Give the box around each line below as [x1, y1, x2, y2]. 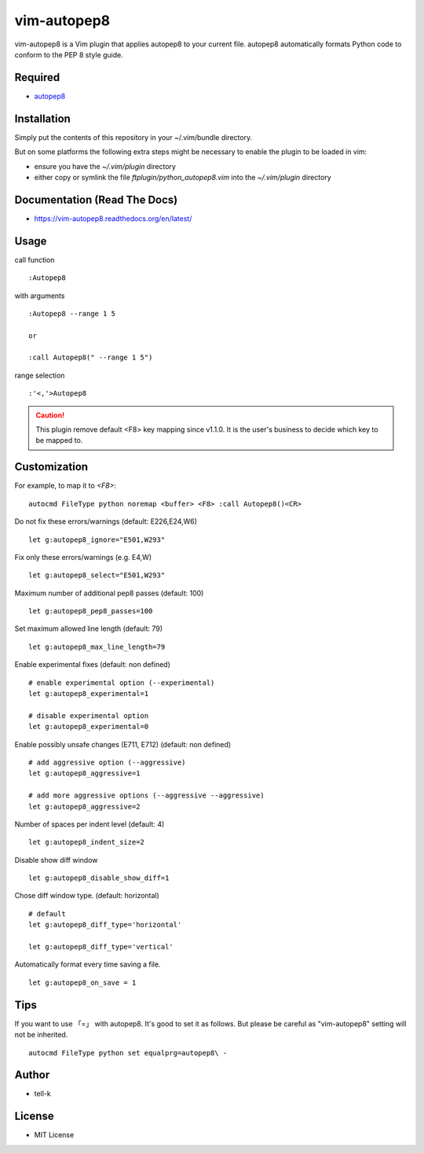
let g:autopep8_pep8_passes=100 [28, 606, 153, 616]
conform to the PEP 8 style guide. [14, 50, 123, 59]
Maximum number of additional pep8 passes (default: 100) [14, 588, 204, 598]
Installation [14, 112, 71, 125]
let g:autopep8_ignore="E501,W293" [28, 535, 166, 544]
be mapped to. [35, 436, 83, 445]
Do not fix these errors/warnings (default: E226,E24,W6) [14, 517, 198, 526]
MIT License [34, 1130, 75, 1140]
